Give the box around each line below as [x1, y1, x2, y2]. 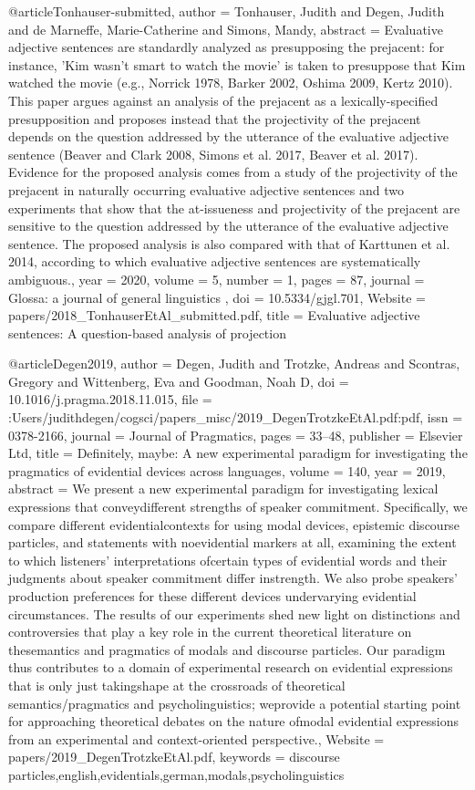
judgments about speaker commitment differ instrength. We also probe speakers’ [8, 568, 458, 587]
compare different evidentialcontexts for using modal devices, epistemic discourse [8, 515, 460, 534]
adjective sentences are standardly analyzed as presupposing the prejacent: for [8, 37, 445, 57]
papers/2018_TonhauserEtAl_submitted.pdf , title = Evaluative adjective [8, 306, 420, 325]
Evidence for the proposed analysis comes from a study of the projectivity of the [8, 162, 458, 182]
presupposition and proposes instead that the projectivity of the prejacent [8, 109, 421, 128]
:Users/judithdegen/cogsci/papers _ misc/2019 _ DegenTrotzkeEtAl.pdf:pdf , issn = [8, 408, 463, 427]
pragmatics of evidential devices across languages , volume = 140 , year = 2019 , [8, 461, 446, 480]
